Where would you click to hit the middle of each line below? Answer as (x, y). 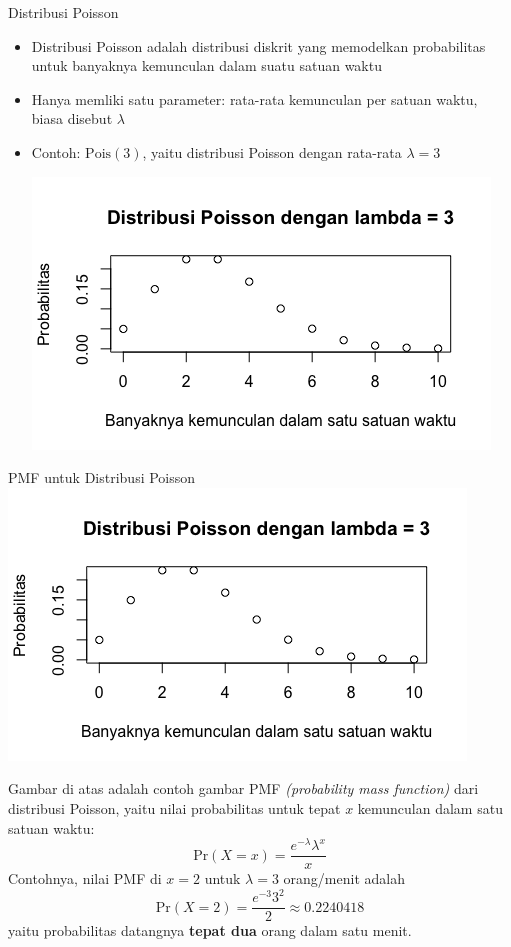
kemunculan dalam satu (430, 807)
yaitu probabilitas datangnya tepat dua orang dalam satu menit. (210, 930)
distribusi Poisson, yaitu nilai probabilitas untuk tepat (174, 807)
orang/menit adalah (344, 878)
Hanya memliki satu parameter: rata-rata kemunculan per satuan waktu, (254, 98)
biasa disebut (72, 118)
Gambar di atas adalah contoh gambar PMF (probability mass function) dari (243, 788)
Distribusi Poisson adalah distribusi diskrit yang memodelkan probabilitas (258, 45)
